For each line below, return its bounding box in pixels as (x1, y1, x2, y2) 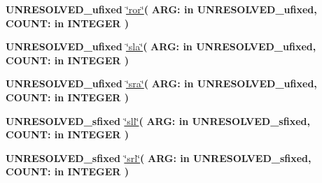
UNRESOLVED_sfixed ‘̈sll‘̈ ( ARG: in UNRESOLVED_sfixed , (6, 113, 310, 128)
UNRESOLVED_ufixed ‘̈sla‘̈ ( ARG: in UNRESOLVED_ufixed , (6, 39, 316, 54)
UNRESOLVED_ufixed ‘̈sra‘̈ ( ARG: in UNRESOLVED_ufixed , (6, 76, 317, 91)
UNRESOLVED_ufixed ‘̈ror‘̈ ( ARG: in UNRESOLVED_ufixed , (6, 2, 317, 16)
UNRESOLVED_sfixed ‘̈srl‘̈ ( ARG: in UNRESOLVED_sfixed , (6, 150, 311, 165)
